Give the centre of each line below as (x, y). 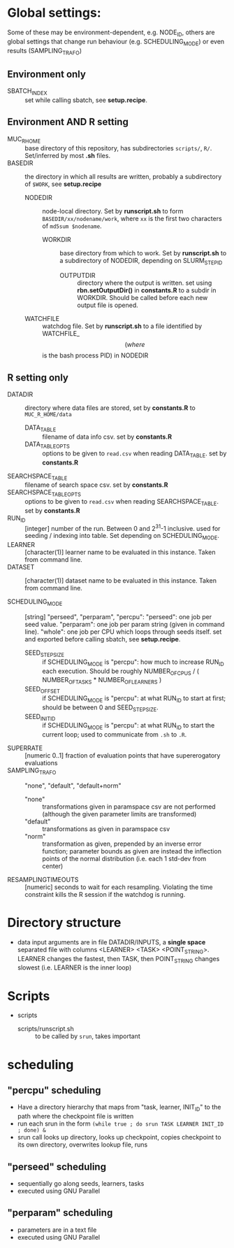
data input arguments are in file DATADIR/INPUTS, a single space (111, 942)
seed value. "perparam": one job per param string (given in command (125, 624)
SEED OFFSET (43, 690)
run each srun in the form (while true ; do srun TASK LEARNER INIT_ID (120, 1123)
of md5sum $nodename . (72, 226)
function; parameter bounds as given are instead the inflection (132, 851)
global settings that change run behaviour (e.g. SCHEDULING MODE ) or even (116, 42)
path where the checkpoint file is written (75, 1116)
